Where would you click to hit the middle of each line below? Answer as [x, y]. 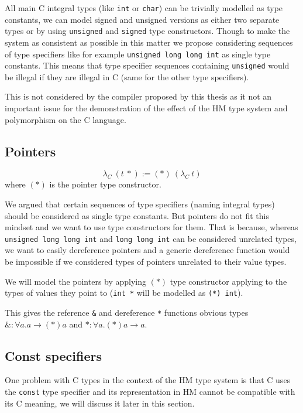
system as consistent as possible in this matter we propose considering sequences [149, 42]
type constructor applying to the [228, 281]
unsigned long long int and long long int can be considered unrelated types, [151, 238]
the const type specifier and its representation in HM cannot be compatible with [150, 391]
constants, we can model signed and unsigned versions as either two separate [142, 19]
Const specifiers [54, 355]
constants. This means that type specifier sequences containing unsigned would [147, 65]
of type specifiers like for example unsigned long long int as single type [138, 54]
